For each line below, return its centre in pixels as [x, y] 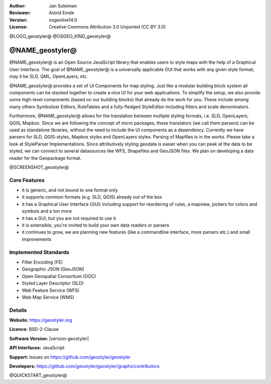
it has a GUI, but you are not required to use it [69, 218]
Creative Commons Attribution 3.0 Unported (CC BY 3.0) [107, 27]
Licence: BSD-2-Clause [34, 329]
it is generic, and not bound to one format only [70, 190]
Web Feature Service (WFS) [51, 290]
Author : [18, 6]
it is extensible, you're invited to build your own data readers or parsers [95, 225]
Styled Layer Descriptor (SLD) [53, 283]
